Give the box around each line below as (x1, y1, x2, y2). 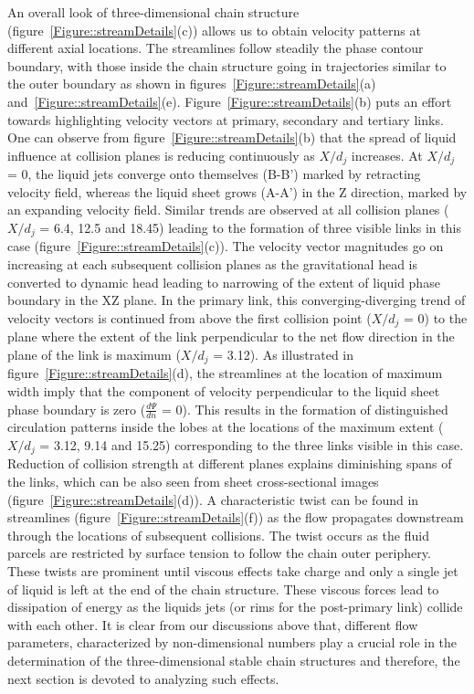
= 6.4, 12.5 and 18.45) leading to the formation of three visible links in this (39, 217, 461, 237)
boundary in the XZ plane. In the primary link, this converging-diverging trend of (7, 290, 466, 310)
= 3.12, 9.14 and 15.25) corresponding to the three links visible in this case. (39, 435, 464, 454)
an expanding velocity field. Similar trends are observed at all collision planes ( (7, 200, 449, 219)
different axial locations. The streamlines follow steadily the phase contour (7, 38, 424, 58)
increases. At (351, 145, 423, 164)
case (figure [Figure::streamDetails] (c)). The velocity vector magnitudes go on (7, 237, 444, 256)
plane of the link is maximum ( (7, 344, 181, 363)
